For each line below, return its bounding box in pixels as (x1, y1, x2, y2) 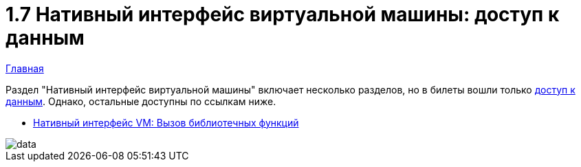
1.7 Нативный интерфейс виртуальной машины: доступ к (6, 3, 560, 26)
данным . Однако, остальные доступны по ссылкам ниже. (6, 95, 276, 107)
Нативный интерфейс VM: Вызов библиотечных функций (33, 116, 299, 129)
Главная (6, 62, 44, 74)
